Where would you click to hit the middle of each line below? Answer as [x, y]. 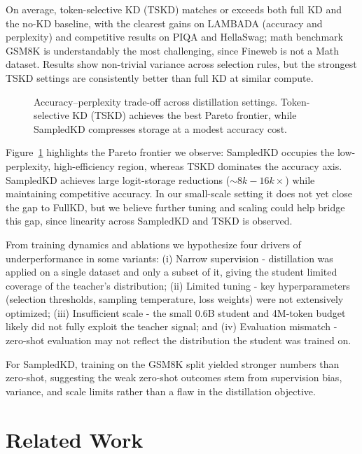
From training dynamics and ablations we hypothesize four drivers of [153, 244]
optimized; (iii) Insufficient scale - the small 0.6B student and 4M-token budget [176, 312]
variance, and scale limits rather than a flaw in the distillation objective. [161, 391]
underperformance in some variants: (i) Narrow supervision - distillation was [169, 258]
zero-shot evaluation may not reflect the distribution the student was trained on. [179, 340]
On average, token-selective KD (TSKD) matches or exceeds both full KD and [174, 9]
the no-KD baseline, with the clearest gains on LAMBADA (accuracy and [164, 23]
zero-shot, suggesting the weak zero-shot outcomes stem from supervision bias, [174, 377]
